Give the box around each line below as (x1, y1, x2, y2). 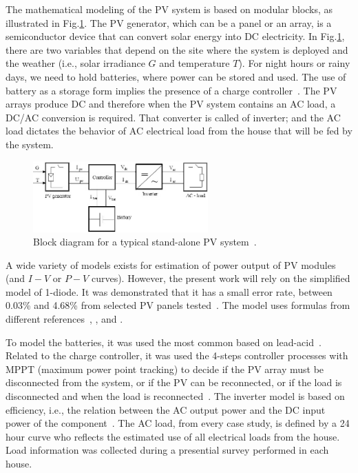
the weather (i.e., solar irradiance (6, 56, 145, 70)
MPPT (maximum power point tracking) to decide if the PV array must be (6, 361, 324, 376)
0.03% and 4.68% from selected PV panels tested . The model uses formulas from (6, 298, 350, 312)
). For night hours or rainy (238, 56, 350, 70)
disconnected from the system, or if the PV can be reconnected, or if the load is (6, 375, 342, 390)
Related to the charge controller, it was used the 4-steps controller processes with (6, 348, 348, 363)
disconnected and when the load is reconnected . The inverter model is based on (6, 389, 345, 403)
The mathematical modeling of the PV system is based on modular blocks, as (6, 2, 333, 16)
